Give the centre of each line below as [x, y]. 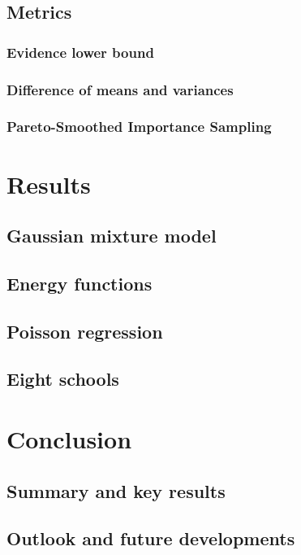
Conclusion [69, 439]
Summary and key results [116, 490]
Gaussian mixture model [112, 236]
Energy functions [80, 283]
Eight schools [63, 379]
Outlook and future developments [151, 538]
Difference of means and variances [120, 89]
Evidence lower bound [80, 52]
